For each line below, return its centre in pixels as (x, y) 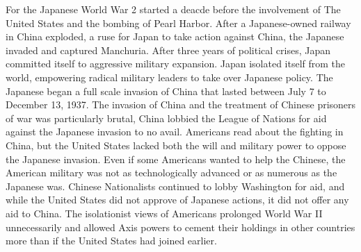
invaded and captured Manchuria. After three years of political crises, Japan (168, 50)
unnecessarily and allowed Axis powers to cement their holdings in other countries (180, 227)
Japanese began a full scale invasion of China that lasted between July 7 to (166, 91)
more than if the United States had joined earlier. (111, 241)
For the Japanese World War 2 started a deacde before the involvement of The (173, 9)
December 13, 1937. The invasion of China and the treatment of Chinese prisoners (181, 104)
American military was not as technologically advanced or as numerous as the (171, 173)
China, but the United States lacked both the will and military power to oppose (176, 145)
